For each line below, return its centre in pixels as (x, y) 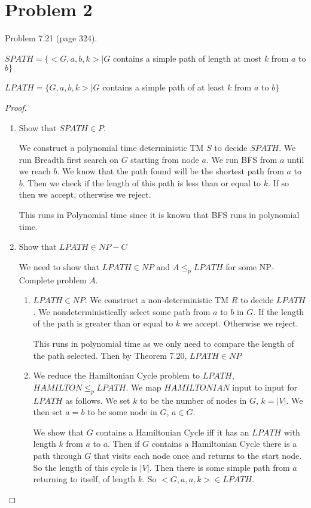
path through (57, 455)
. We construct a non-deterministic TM (156, 300)
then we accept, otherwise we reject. (85, 194)
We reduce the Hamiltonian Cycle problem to (117, 375)
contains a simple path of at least (164, 87)
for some (241, 266)
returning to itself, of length (84, 479)
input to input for (265, 387)
